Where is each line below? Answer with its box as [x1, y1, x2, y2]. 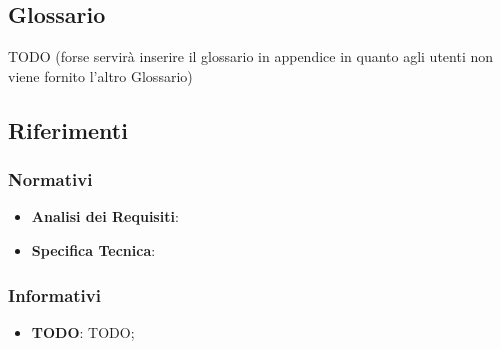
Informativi [8, 282, 101, 307]
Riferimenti [8, 114, 128, 145]
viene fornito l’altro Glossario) [8, 65, 193, 86]
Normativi [8, 167, 93, 192]
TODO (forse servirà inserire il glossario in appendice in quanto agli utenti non [8, 46, 494, 67]
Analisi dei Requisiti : [31, 206, 179, 227]
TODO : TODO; [31, 321, 135, 342]
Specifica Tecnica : [31, 239, 156, 260]
